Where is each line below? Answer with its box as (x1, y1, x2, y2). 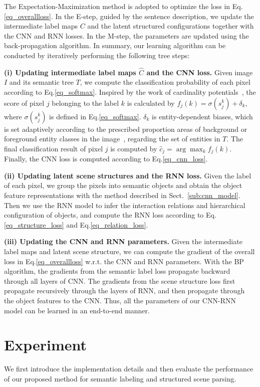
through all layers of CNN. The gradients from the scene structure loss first (4, 275, 235, 286)
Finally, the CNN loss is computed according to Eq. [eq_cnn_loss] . (4, 153, 208, 164)
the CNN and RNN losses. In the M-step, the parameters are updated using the (4, 30, 249, 41)
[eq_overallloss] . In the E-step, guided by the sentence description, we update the (4, 11, 254, 21)
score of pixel (4, 97, 45, 108)
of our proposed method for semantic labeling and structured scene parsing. (4, 373, 236, 383)
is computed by (110, 143, 157, 153)
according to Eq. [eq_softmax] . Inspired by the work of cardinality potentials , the (4, 86, 256, 97)
